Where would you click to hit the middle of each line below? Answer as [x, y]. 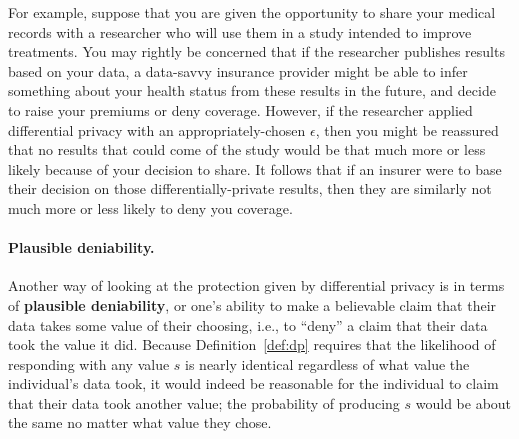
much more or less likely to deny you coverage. [150, 207]
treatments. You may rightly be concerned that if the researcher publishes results [256, 51]
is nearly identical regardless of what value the [327, 363]
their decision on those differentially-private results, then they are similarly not [250, 188]
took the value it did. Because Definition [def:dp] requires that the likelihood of [252, 344]
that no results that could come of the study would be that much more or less [247, 149]
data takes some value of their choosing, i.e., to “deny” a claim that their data [248, 324]
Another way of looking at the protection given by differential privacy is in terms [256, 285]
